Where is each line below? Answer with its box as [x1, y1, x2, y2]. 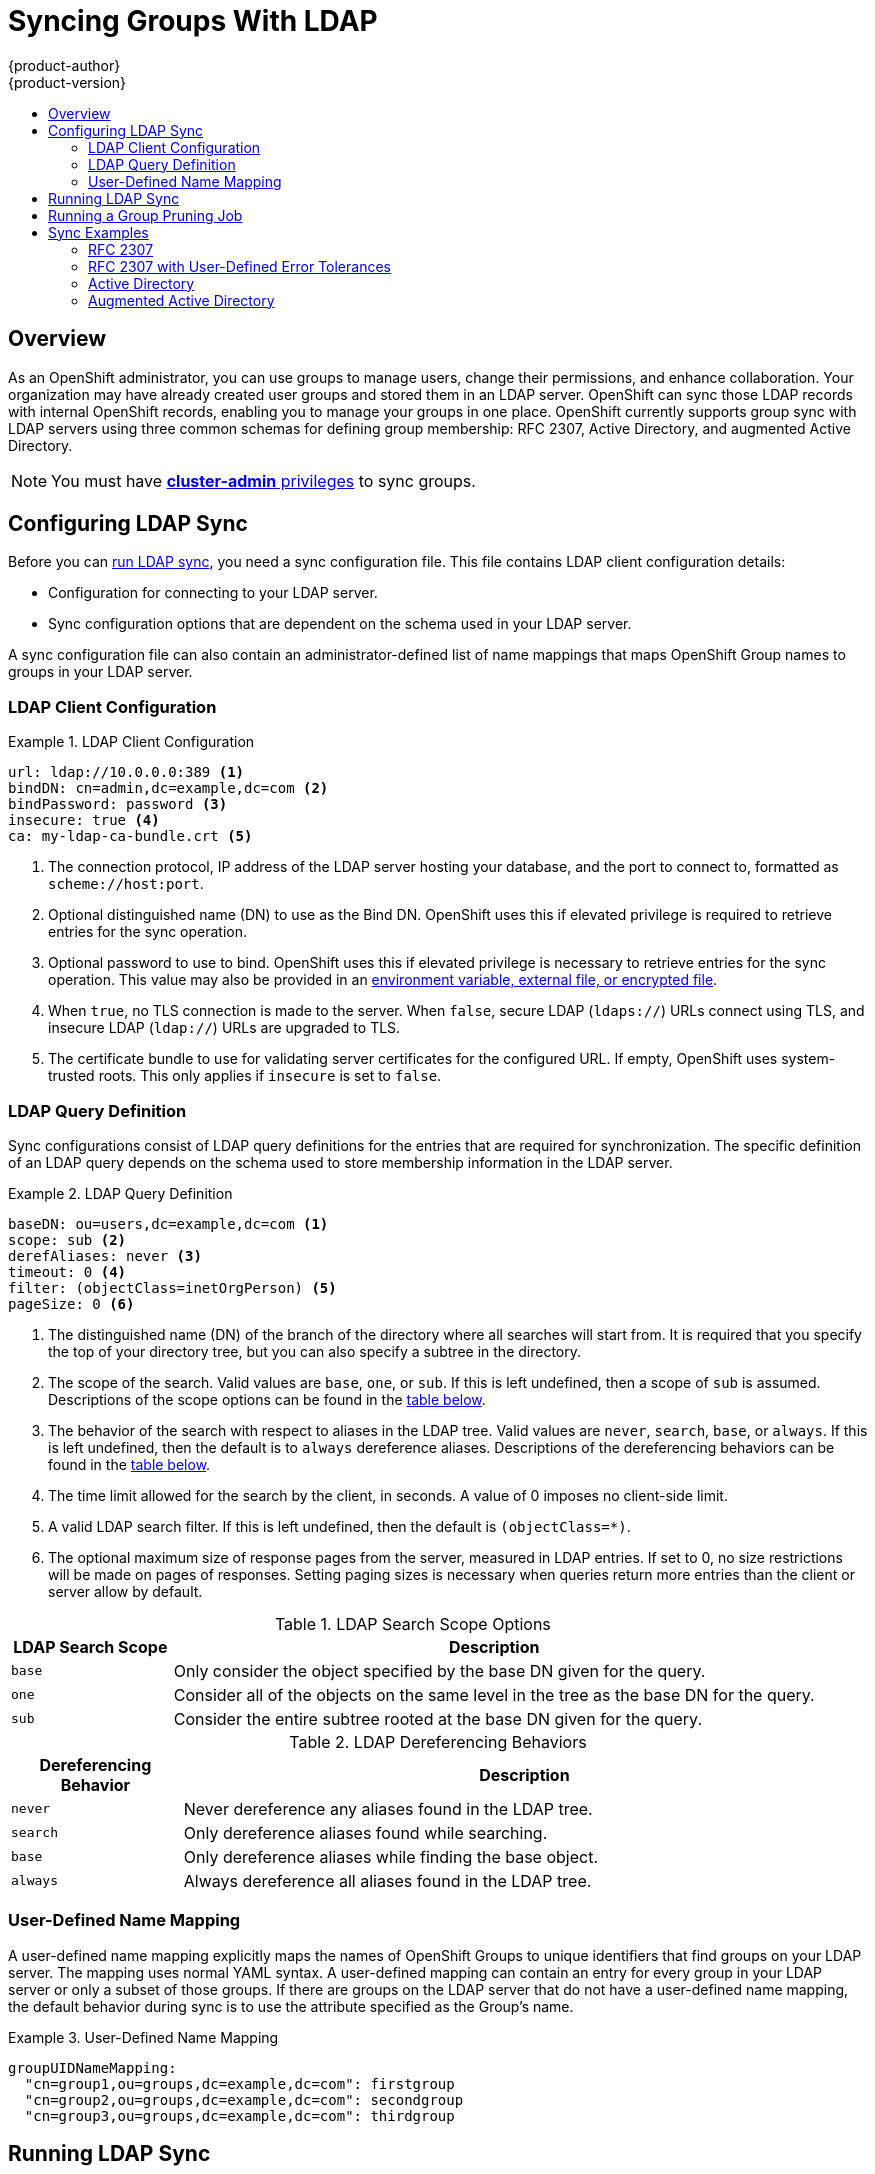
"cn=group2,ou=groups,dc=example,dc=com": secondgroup [24, 2091, 464, 2108]
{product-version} [8, 73, 127, 91]
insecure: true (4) [8, 812, 160, 829]
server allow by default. [48, 1582, 203, 1600]
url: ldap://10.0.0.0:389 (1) [8, 764, 245, 781]
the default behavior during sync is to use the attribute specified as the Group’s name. [8, 1997, 574, 2015]
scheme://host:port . [48, 875, 204, 893]
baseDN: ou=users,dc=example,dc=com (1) [8, 1215, 329, 1232]
